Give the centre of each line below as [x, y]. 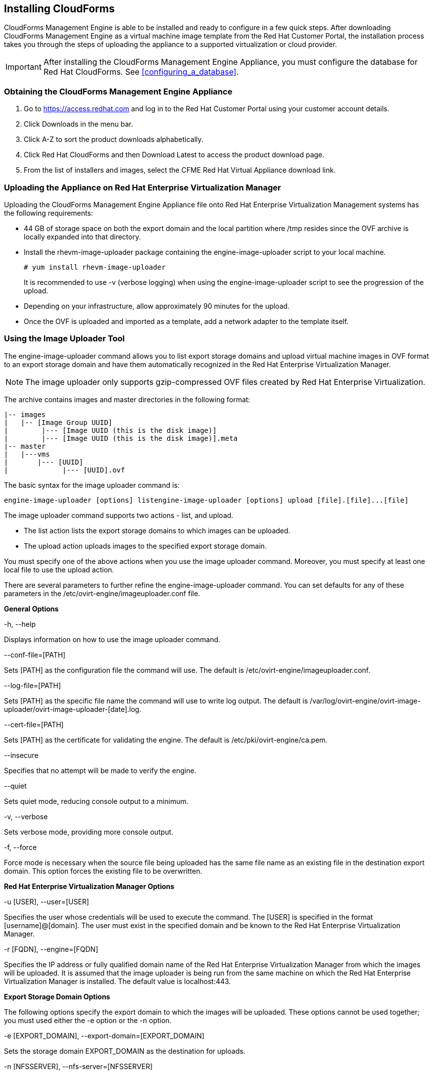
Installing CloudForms [59, 9]
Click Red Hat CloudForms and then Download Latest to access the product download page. [174, 155]
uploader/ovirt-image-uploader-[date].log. [73, 709]
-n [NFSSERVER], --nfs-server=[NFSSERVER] [78, 1066]
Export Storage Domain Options [57, 996]
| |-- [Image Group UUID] [58, 422]
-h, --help [20, 624]
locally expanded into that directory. [82, 236]
